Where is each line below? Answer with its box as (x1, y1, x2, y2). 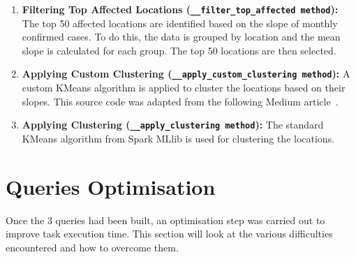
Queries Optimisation (6, 172, 216, 200)
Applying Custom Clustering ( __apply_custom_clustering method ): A (22, 66, 350, 81)
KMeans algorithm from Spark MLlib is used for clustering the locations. (22, 131, 335, 145)
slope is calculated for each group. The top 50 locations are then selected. (22, 43, 336, 57)
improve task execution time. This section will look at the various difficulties (6, 226, 333, 241)
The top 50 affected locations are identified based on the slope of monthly (22, 15, 338, 30)
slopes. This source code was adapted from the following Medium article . (22, 94, 339, 108)
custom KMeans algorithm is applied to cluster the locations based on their (22, 80, 346, 95)
